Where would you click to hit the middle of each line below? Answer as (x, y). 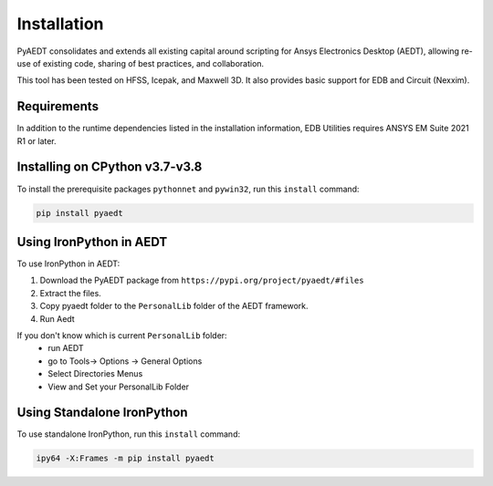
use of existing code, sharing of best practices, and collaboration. (141, 63)
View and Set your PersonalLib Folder (119, 387)
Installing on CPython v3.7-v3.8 (110, 167)
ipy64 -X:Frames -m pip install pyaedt (125, 459)
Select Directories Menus (95, 374)
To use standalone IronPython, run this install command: (129, 434)
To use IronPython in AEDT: (68, 264)
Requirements (58, 106)
